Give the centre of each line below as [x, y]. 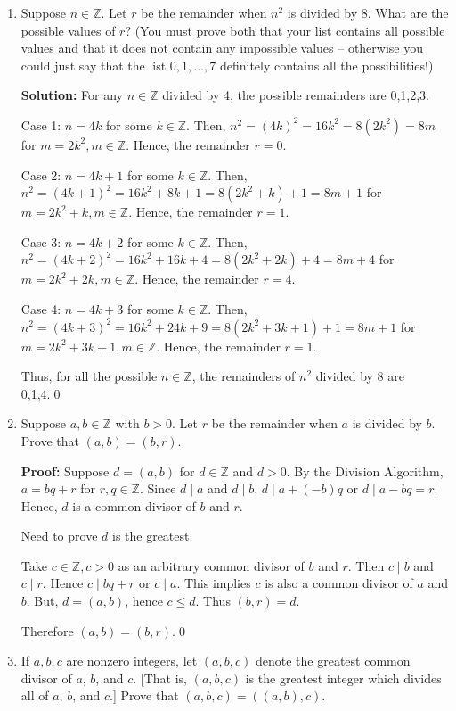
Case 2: [41, 174]
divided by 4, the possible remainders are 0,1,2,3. [296, 95]
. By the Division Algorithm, [365, 471]
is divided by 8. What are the [368, 12]
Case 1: [41, 124]
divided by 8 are [360, 376]
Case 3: [41, 241]
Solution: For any [72, 95]
